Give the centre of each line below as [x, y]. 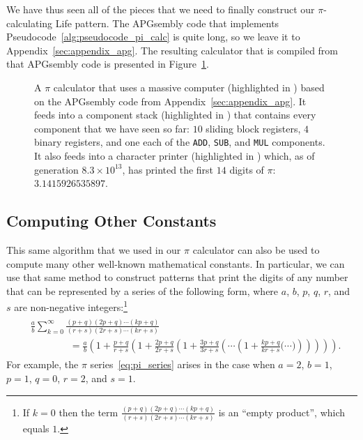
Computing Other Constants [111, 221]
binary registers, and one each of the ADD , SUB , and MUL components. [180, 142]
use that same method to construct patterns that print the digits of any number [177, 277]
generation [56, 169]
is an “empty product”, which [282, 412]
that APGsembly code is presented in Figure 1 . [108, 64]
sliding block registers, [253, 128]
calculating [30, 23]
